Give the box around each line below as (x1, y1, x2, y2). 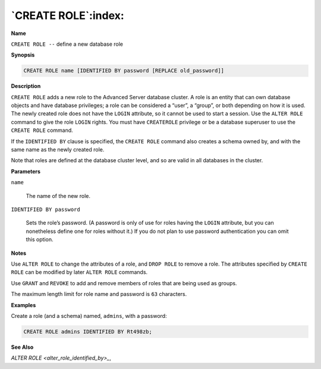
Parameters (11, 168, 41, 175)
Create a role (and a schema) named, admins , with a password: (11, 312, 167, 319)
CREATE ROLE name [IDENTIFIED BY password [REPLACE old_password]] (23, 67, 225, 74)
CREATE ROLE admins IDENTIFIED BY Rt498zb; (23, 328, 153, 335)
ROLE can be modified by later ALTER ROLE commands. (11, 269, 148, 276)
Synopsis (11, 51, 35, 59)
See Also (11, 343, 34, 351)
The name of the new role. (26, 192, 90, 199)
